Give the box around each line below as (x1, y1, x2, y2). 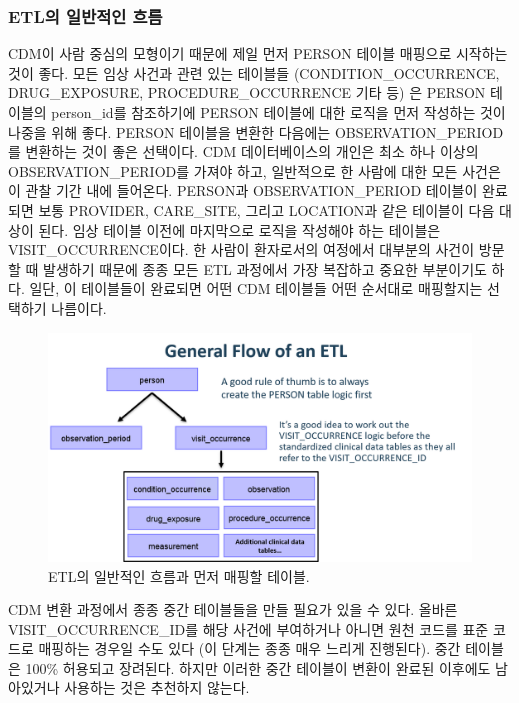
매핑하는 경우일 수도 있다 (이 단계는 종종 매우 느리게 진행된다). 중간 (38, 638, 461, 659)
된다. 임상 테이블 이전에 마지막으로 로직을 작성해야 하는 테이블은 (38, 219, 441, 240)
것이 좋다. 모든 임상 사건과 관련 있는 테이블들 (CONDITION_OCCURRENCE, (8, 62, 500, 83)
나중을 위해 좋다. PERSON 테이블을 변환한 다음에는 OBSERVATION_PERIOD (8, 121, 504, 142)
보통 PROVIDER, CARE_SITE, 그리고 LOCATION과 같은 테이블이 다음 (38, 199, 495, 220)
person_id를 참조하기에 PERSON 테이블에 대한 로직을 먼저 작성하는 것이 (51, 102, 506, 122)
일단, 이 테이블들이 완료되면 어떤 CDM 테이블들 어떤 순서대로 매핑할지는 (29, 278, 483, 299)
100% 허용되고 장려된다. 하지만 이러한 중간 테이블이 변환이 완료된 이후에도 (25, 657, 491, 678)
